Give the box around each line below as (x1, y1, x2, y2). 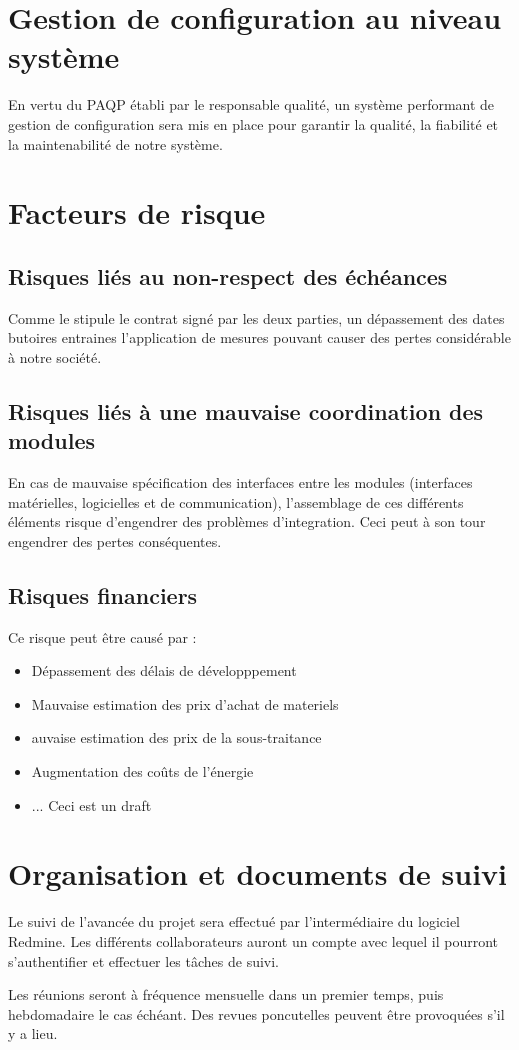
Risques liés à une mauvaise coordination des (8, 395, 484, 426)
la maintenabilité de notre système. (8, 133, 223, 154)
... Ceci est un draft (31, 794, 152, 815)
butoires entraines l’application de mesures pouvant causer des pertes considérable (8, 327, 511, 348)
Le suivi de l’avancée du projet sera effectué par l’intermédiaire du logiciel (8, 911, 461, 932)
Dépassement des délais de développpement (31, 660, 297, 681)
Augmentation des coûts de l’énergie (31, 761, 254, 781)
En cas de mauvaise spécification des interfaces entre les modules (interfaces (8, 472, 473, 493)
